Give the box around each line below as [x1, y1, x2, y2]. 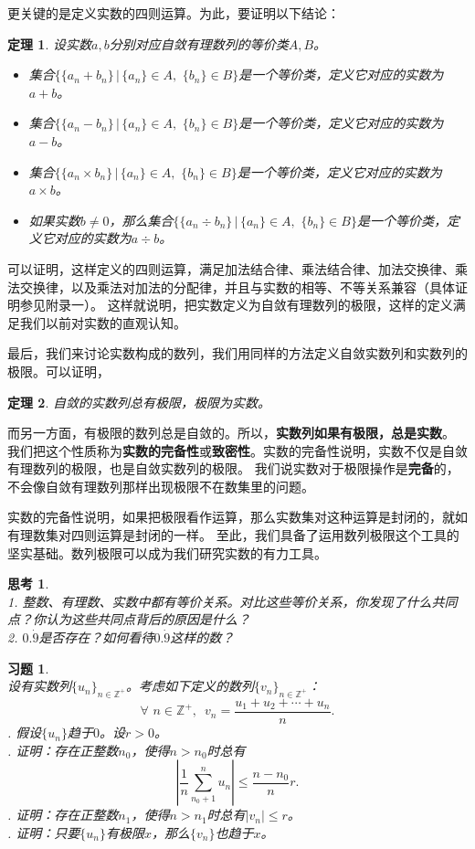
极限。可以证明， [7, 361, 110, 380]
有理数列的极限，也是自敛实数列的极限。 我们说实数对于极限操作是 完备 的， [7, 459, 459, 478]
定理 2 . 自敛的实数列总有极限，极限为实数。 [7, 392, 270, 411]
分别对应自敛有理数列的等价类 [109, 34, 289, 53]
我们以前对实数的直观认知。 [19, 313, 186, 332]
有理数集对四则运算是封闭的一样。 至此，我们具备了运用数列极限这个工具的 [7, 525, 459, 545]
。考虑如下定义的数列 [125, 676, 254, 695]
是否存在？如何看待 [38, 628, 154, 647]
